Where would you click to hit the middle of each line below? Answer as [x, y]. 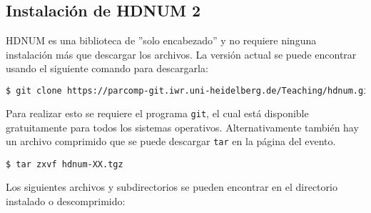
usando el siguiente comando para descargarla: [107, 68]
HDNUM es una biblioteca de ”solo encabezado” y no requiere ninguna [161, 40]
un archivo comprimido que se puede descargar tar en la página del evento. [171, 141]
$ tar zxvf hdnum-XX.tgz [65, 164]
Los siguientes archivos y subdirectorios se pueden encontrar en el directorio [172, 187]
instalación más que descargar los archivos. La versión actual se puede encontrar [181, 54]
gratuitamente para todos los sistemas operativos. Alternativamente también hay [182, 127]
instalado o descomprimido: [66, 201]
